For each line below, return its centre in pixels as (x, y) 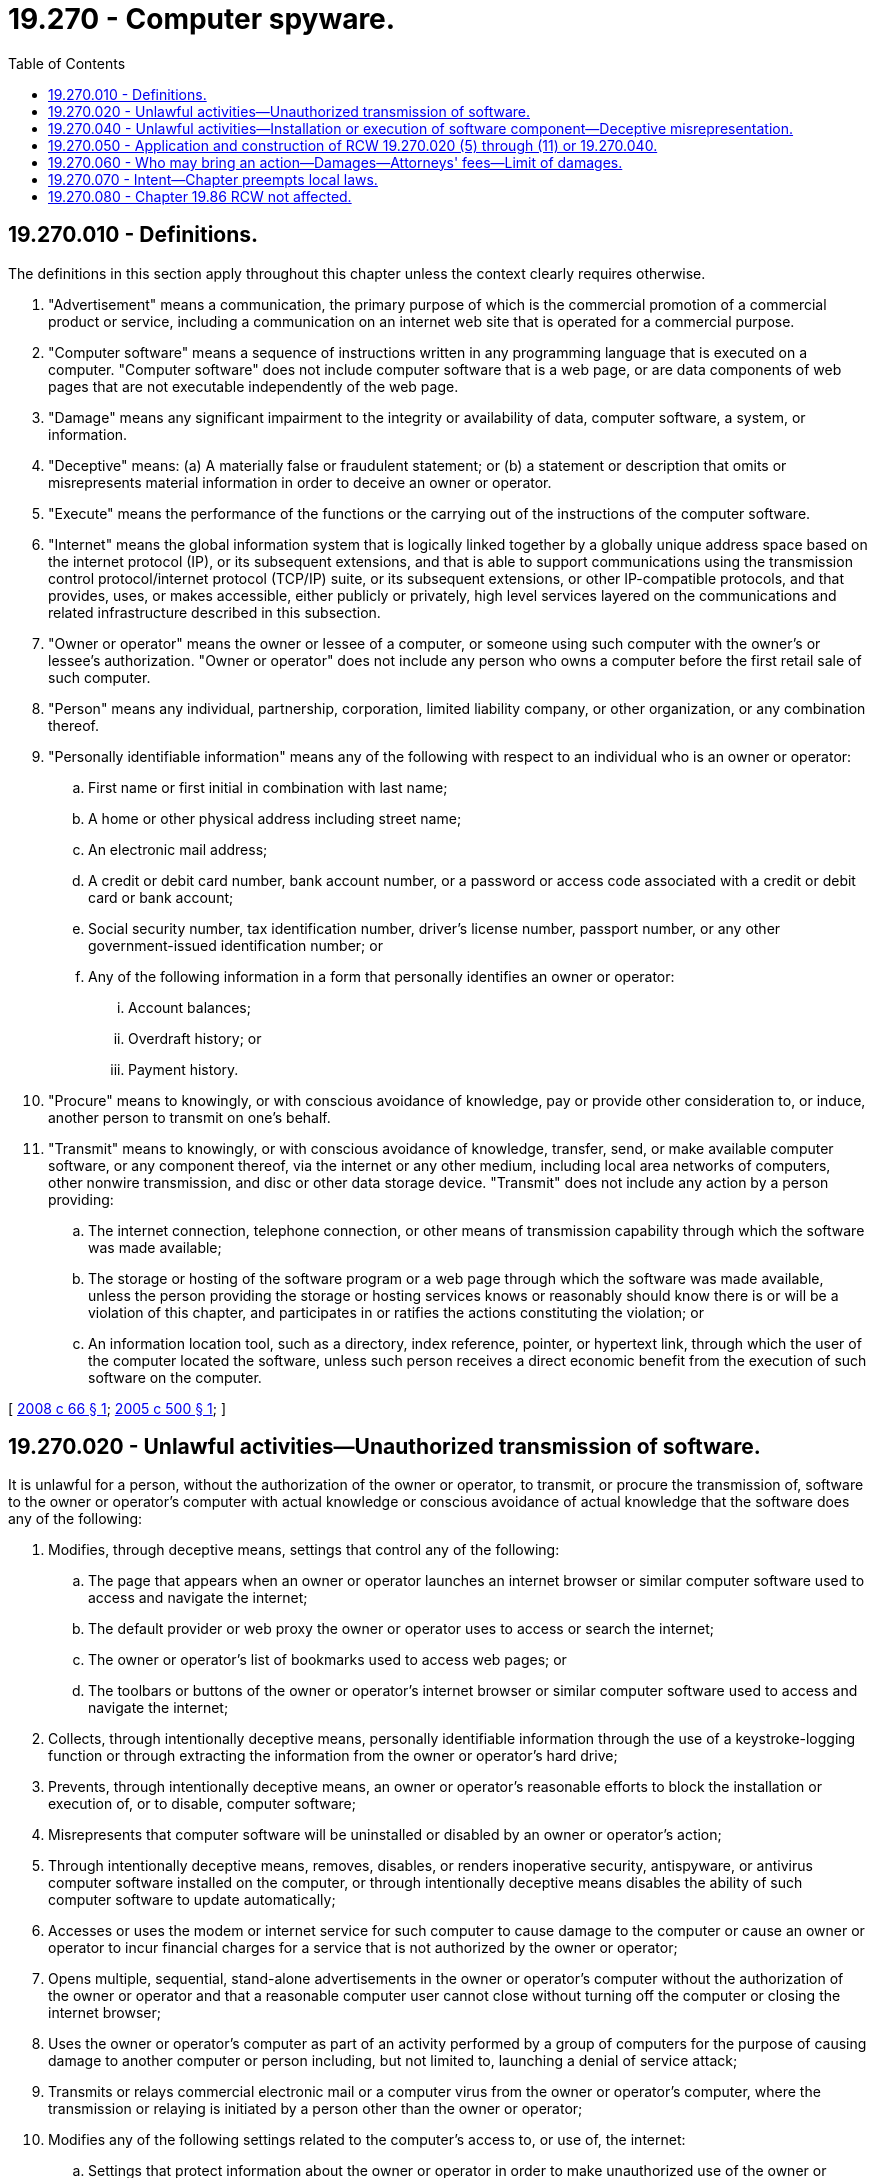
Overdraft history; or (195, 1038)
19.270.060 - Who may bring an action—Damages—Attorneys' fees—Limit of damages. (335, 162)
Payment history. (183, 1069)
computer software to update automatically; (192, 1900)
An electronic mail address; (178, 849)
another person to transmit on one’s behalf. (189, 1117)
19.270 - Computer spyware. (202, 19)
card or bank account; (161, 897)
